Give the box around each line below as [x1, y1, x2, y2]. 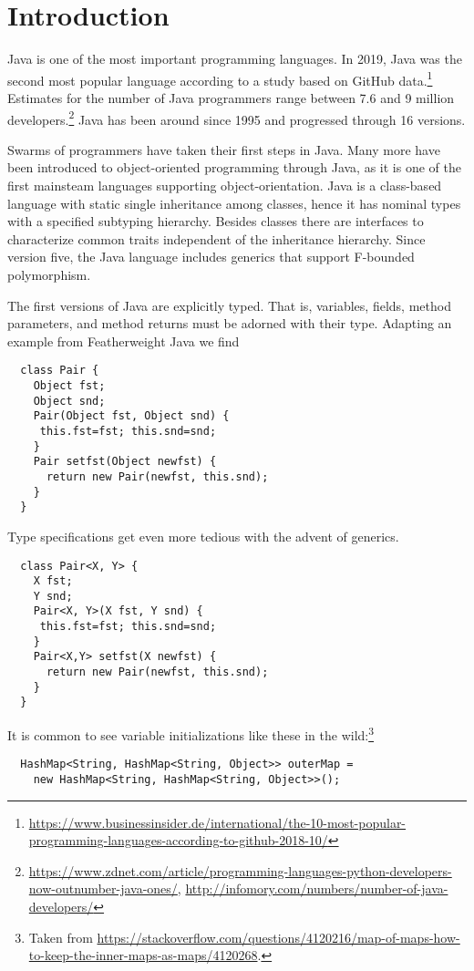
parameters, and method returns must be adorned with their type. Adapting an [7, 314, 452, 333]
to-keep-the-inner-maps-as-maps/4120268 [28, 945, 258, 965]
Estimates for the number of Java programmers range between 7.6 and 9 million [7, 88, 455, 107]
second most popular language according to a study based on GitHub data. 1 [7, 67, 433, 89]
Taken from [28, 927, 93, 946]
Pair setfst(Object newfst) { [33, 455, 217, 469]
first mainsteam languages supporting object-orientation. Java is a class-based [7, 176, 442, 194]
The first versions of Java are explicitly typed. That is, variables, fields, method [7, 295, 451, 315]
